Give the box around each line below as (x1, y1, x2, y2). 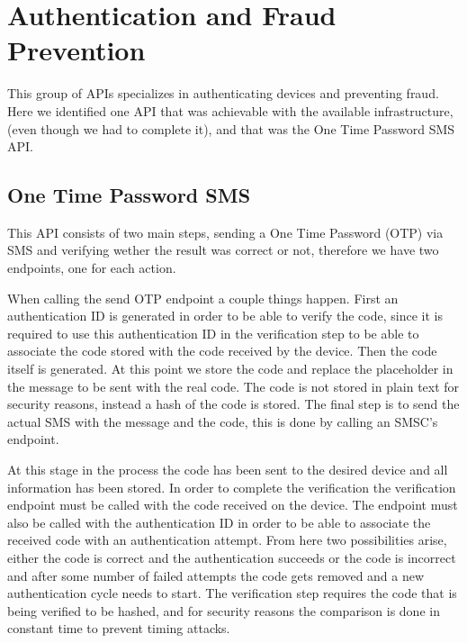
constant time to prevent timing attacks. (7, 619, 230, 638)
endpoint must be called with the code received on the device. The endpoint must (7, 495, 458, 514)
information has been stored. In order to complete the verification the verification (7, 477, 456, 496)
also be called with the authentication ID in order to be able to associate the (7, 512, 431, 531)
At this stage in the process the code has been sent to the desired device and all (7, 460, 448, 479)
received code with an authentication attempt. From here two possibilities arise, (7, 530, 447, 549)
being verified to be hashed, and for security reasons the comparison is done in (7, 601, 440, 620)
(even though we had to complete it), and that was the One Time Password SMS (7, 119, 455, 138)
